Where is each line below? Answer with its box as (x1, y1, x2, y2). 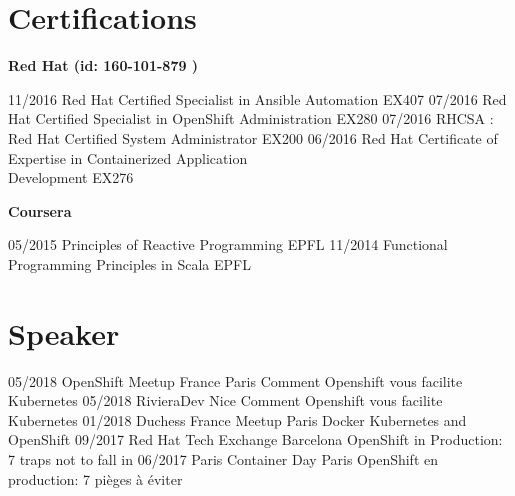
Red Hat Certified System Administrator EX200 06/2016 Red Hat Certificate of (8, 127, 498, 148)
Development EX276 (8, 167, 134, 188)
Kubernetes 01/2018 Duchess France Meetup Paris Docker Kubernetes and (8, 409, 467, 430)
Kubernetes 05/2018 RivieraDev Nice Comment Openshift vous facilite (8, 390, 443, 411)
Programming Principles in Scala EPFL (8, 253, 251, 274)
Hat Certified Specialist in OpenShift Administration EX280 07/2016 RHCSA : (8, 108, 494, 129)
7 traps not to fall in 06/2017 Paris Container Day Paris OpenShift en (8, 448, 439, 469)
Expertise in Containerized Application (8, 147, 248, 168)
